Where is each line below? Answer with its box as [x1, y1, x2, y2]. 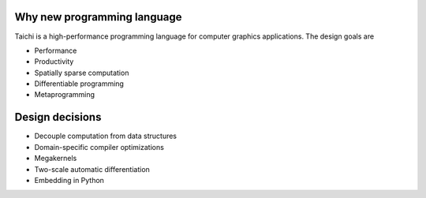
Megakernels [34, 154, 77, 163]
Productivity [34, 57, 74, 66]
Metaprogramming [34, 90, 95, 99]
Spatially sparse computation [34, 68, 129, 77]
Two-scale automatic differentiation [34, 164, 150, 174]
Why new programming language [14, 10, 182, 24]
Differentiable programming [34, 79, 124, 88]
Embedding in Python [34, 175, 104, 185]
